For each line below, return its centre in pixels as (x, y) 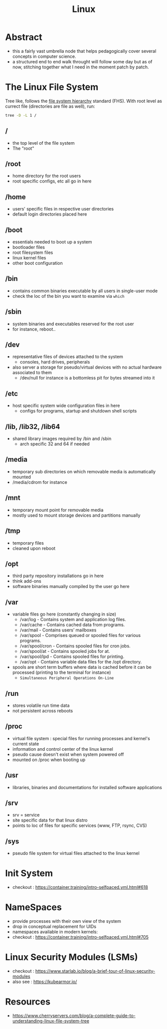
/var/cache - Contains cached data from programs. (72, 625)
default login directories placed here (50, 214)
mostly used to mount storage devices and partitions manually (76, 515)
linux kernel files (29, 258)
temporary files (28, 543)
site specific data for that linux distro (50, 820)
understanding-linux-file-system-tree (51, 1021)
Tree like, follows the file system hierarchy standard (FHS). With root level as (84, 101)
